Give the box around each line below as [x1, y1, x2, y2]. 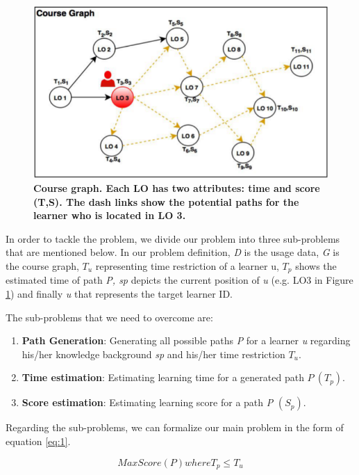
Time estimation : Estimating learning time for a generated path [22, 370, 304, 385]
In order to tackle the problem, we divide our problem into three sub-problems [6, 231, 340, 245]
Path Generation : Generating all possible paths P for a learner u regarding [22, 333, 351, 348]
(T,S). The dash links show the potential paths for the [33, 194, 299, 209]
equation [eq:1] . [6, 433, 71, 448]
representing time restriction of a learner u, [95, 258, 279, 273]
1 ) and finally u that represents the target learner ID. [6, 287, 233, 300]
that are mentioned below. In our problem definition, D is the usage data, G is [6, 245, 340, 259]
